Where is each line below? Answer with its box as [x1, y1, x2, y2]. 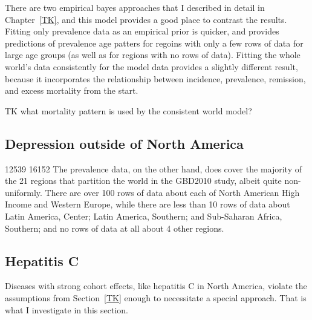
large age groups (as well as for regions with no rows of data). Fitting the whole [5, 48, 301, 61]
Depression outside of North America [5, 134, 244, 152]
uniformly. [5, 186, 42, 198]
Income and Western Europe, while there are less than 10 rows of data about [5, 198, 290, 211]
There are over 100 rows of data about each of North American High [45, 186, 300, 198]
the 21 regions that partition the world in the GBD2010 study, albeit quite [5, 174, 282, 187]
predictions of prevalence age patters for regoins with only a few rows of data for [5, 36, 304, 49]
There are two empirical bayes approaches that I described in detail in [5, 1, 265, 13]
